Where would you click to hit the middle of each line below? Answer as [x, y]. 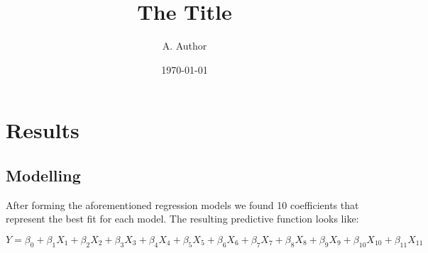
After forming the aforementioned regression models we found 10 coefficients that [182, 204]
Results [43, 130]
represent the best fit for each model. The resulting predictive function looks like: [182, 219]
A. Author [185, 46]
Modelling [43, 175]
